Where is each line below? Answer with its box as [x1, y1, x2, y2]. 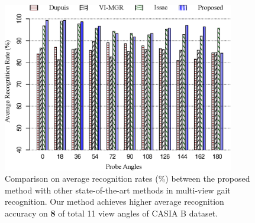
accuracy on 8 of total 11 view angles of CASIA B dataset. [5, 206, 218, 219]
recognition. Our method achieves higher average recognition [5, 195, 224, 208]
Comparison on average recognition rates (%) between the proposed [5, 172, 250, 185]
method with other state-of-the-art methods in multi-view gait [5, 183, 231, 196]
